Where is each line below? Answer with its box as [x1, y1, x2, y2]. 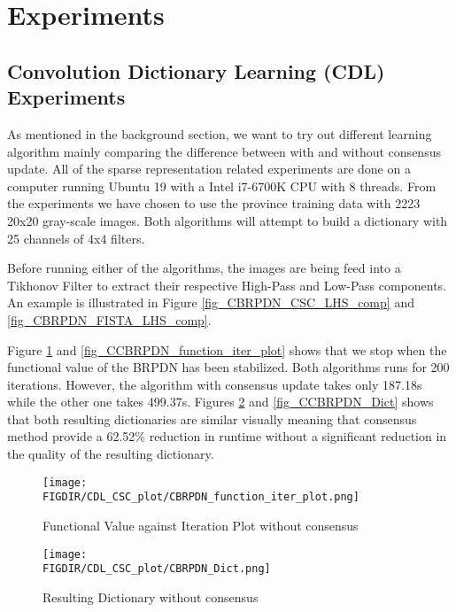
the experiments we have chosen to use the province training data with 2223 [7, 194, 421, 213]
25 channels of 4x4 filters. [7, 229, 145, 247]
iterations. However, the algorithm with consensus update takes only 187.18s [7, 375, 422, 393]
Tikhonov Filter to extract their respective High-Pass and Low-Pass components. [7, 275, 447, 294]
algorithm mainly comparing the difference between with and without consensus [7, 142, 441, 160]
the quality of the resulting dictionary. [7, 445, 214, 463]
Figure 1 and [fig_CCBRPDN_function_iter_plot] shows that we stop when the [7, 340, 447, 359]
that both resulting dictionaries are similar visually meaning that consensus [7, 409, 417, 428]
